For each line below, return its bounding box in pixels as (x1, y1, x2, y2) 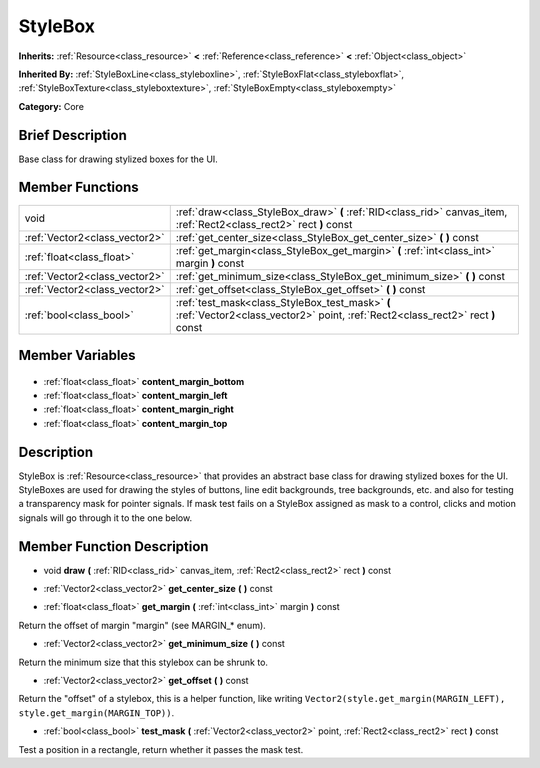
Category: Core (18, 100, 85, 112)
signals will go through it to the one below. (18, 511, 193, 524)
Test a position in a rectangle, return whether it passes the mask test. (18, 743, 304, 755)
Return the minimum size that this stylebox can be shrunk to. (18, 656, 269, 668)
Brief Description (18, 126, 127, 144)
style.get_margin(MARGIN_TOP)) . (18, 706, 175, 719)
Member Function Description (18, 538, 209, 555)
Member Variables (18, 346, 136, 364)
